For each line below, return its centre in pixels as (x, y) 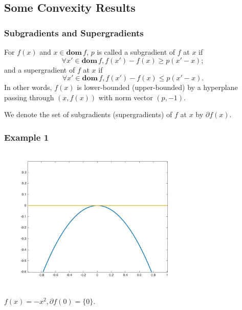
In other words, (28, 87)
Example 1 (27, 137)
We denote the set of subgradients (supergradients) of (88, 114)
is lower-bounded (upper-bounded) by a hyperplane (157, 87)
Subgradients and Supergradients (74, 32)
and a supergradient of (40, 69)
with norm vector (126, 97)
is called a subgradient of (136, 52)
